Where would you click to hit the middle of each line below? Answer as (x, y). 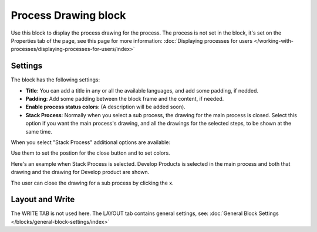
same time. (39, 131)
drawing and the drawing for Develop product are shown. (80, 172)
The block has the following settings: (55, 80)
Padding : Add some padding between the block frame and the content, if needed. (125, 99)
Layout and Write (43, 199)
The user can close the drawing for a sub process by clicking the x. (92, 183)
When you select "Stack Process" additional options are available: (90, 142)
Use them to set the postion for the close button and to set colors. (90, 153)
